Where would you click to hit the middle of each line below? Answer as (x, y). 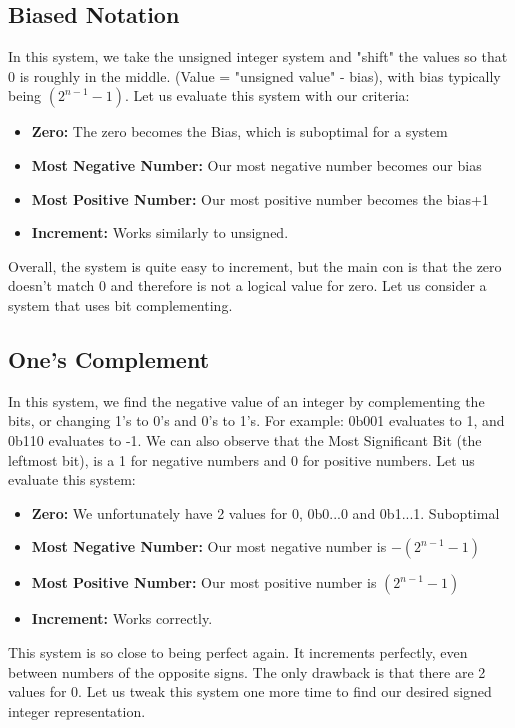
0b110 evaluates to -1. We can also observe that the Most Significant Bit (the (245, 439)
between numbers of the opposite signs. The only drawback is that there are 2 (247, 671)
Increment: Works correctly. (122, 618)
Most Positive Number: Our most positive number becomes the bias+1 (260, 198)
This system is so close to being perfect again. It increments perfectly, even (238, 651)
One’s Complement (109, 358)
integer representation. (77, 710)
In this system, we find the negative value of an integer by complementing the (246, 400)
